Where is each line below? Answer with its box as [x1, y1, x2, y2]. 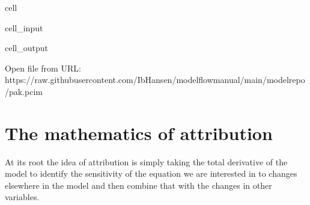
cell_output [5, 41, 48, 54]
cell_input [5, 21, 43, 34]
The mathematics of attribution [5, 120, 273, 145]
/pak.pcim [5, 85, 43, 97]
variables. [5, 191, 40, 203]
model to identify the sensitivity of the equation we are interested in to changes [5, 167, 297, 180]
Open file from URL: [5, 61, 81, 74]
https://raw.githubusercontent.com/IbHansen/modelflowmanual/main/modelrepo [5, 73, 305, 86]
